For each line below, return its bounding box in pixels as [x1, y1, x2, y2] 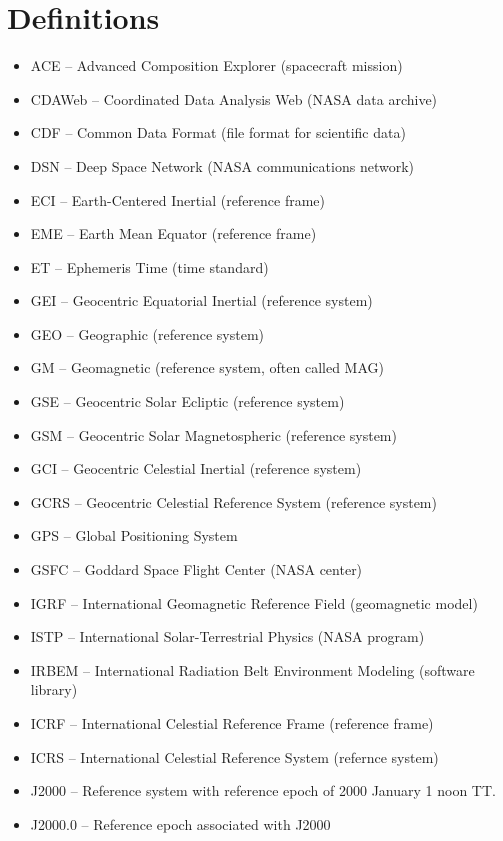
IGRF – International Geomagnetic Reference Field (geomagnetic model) [30, 592, 478, 613]
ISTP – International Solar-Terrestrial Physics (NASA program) [30, 626, 425, 647]
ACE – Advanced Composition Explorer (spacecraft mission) [30, 55, 403, 76]
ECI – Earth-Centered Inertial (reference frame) [30, 189, 326, 210]
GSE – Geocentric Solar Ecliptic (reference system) [30, 391, 345, 412]
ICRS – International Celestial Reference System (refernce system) [30, 746, 439, 767]
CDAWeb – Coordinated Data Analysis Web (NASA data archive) [30, 88, 438, 109]
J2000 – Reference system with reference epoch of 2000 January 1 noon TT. [30, 780, 496, 801]
